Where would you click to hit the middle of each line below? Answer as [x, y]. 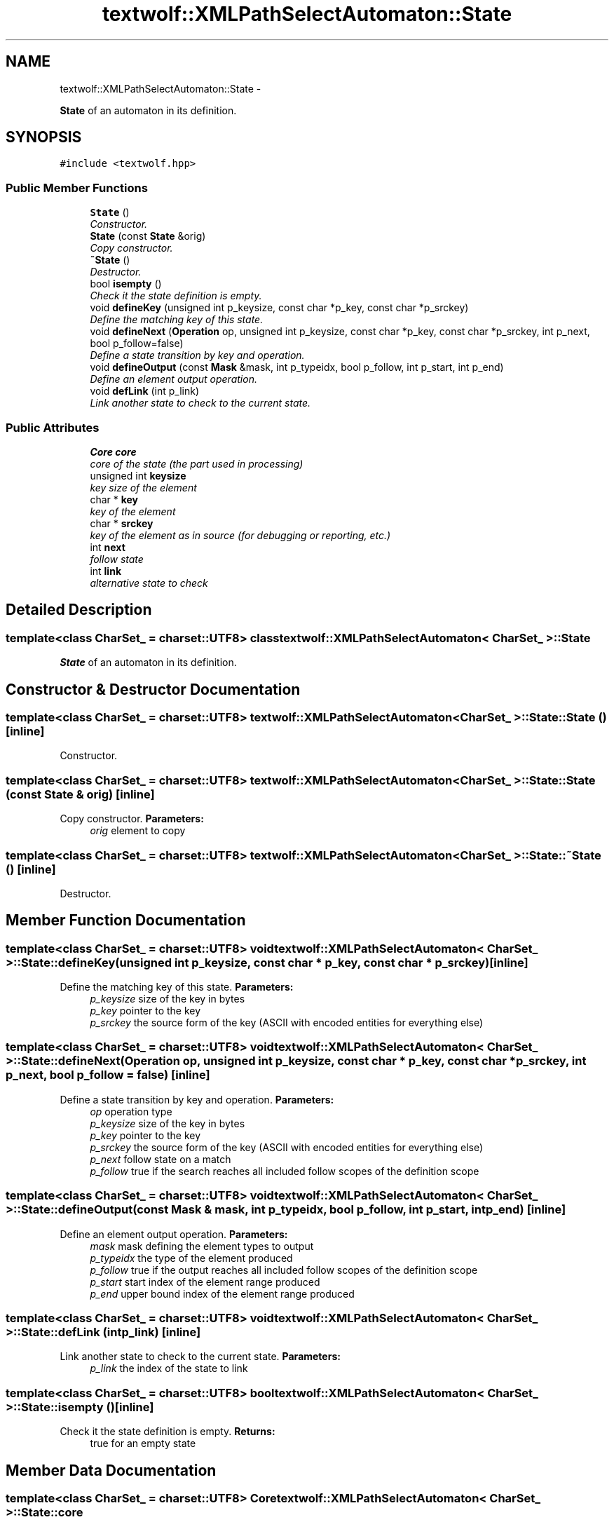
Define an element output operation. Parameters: [174, 1234]
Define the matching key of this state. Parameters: [177, 987]
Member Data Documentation [111, 1470]
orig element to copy [138, 831]
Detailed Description [79, 610]
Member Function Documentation [126, 920]
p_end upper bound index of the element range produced [222, 1293]
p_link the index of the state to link [169, 1368]
